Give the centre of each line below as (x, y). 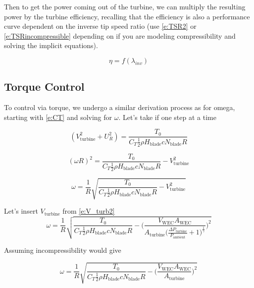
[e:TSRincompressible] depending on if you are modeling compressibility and (120, 35)
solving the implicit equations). (51, 45)
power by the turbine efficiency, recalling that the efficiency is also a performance (127, 16)
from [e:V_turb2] (89, 211)
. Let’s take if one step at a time (167, 117)
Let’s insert (21, 211)
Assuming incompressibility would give (63, 250)
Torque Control (44, 86)
